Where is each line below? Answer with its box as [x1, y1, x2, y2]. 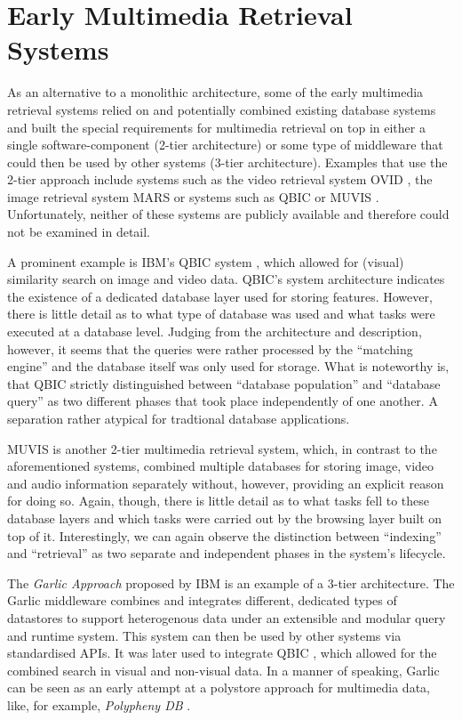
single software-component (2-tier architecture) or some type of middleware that [7, 135, 443, 154]
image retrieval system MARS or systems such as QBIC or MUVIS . [7, 187, 379, 206]
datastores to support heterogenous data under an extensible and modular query [7, 608, 446, 627]
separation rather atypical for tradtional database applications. [7, 409, 350, 427]
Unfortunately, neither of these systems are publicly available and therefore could [7, 205, 450, 223]
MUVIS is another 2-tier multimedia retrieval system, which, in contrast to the [7, 439, 437, 457]
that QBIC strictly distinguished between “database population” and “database [7, 374, 441, 392]
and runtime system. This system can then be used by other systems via [7, 626, 402, 644]
